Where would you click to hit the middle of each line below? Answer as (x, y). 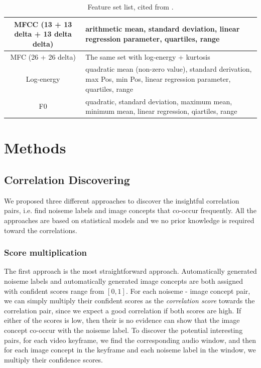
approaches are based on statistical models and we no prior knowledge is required (129, 220)
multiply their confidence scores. (54, 359)
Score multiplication (45, 252)
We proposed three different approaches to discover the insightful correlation (122, 200)
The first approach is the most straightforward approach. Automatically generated (130, 271)
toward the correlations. (41, 230)
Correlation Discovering (67, 179)
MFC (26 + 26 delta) (43, 56)
